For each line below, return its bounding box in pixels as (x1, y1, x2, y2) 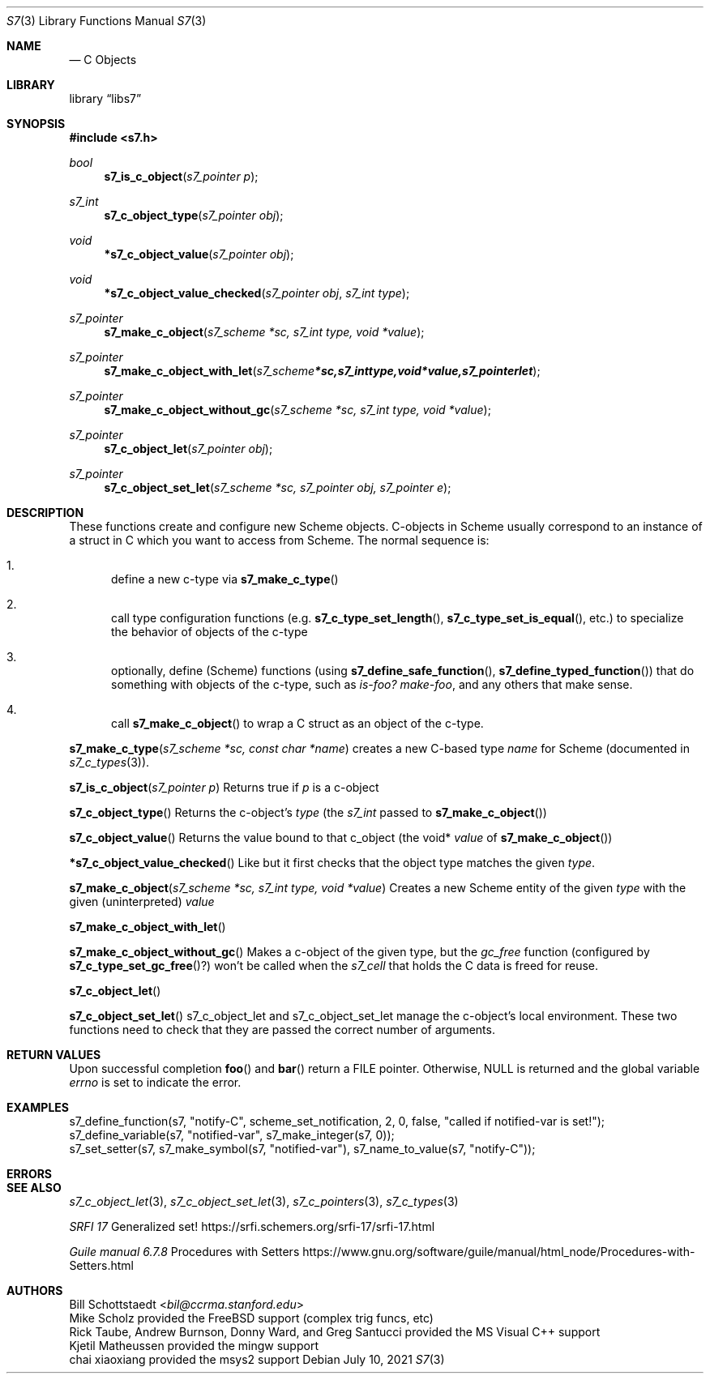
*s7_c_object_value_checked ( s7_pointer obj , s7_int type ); (104, 286, 410, 300)
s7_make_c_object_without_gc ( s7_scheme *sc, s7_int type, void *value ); (104, 403, 491, 417)
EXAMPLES (6, 1100, 69, 1114)
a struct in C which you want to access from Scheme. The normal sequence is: (69, 533, 490, 547)
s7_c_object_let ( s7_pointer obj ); (104, 442, 273, 455)
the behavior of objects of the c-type (111, 625, 308, 639)
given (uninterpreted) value (69, 895, 215, 908)
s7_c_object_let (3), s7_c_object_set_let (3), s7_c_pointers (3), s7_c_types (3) (69, 1194, 459, 1208)
